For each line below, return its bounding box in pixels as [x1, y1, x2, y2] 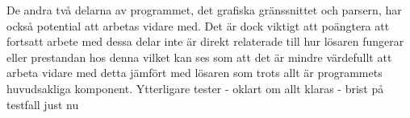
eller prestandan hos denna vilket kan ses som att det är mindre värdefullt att [6, 48, 392, 65]
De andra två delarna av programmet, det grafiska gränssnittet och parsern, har [6, 2, 402, 18]
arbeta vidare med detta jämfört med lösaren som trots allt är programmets [6, 64, 383, 81]
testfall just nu [6, 96, 79, 112]
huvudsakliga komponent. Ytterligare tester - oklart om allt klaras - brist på [6, 79, 384, 96]
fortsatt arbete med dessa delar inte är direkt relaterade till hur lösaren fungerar [6, 33, 404, 50]
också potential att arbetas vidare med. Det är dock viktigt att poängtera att [6, 17, 390, 34]
